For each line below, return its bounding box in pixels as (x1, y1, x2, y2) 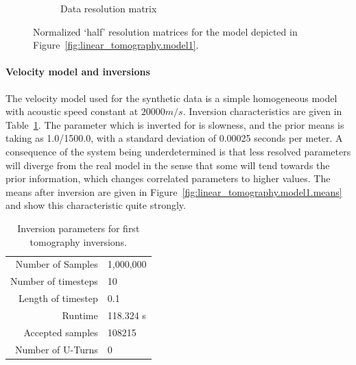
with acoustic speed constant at (5, 104, 139, 118)
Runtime (62, 307, 98, 322)
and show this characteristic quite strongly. (5, 198, 186, 212)
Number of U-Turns (15, 342, 98, 356)
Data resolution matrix (60, 1, 157, 15)
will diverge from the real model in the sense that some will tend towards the (5, 158, 330, 172)
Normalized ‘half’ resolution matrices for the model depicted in (33, 24, 298, 38)
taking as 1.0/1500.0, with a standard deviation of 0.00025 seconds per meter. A (5, 131, 343, 145)
